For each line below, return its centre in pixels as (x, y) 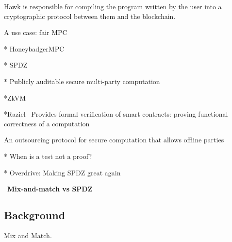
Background (35, 215)
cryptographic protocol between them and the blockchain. (90, 16)
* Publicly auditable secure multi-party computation (82, 81)
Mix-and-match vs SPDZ (50, 189)
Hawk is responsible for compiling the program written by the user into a (113, 6)
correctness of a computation (47, 123)
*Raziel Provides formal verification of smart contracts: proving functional (116, 114)
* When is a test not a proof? (48, 156)
